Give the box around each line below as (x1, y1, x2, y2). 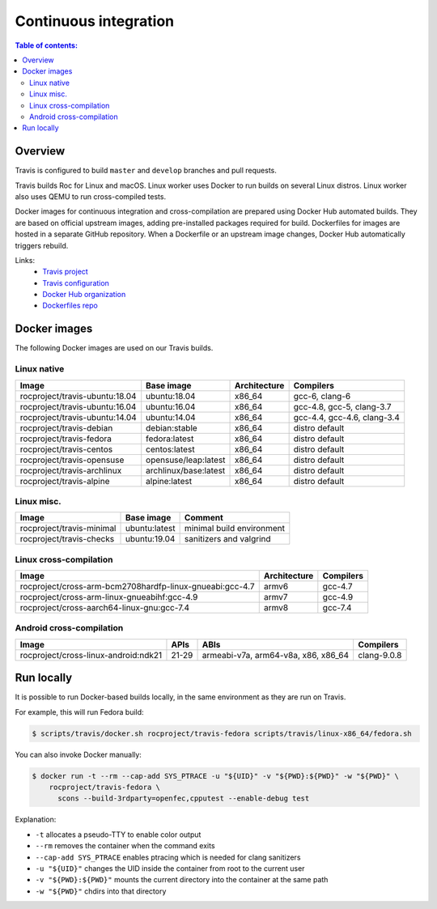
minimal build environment (184, 523, 286, 534)
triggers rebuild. (15, 240, 69, 250)
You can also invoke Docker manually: (15, 750, 142, 759)
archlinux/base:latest (146, 465, 226, 476)
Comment (184, 512, 224, 524)
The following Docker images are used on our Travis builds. (15, 343, 214, 353)
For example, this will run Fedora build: (15, 707, 145, 716)
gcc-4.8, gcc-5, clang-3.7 (293, 401, 392, 412)
